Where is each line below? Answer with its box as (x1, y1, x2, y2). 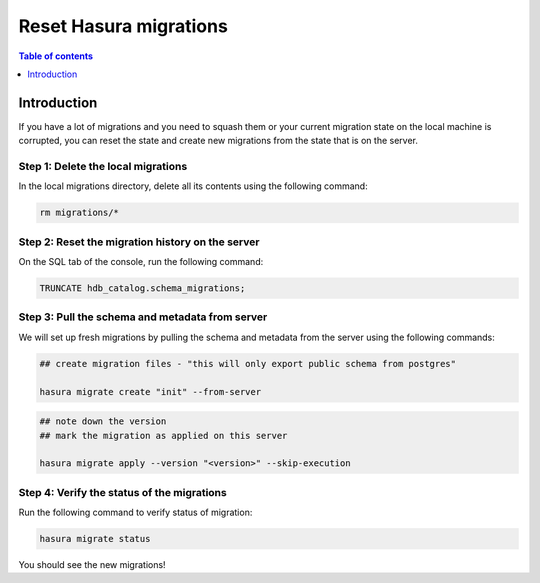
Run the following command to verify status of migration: (18, 506, 253, 519)
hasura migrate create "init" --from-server (39, 386, 262, 397)
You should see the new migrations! (18, 559, 166, 571)
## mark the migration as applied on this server (39, 430, 288, 441)
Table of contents (18, 50, 94, 62)
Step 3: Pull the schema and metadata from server (18, 310, 268, 324)
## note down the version (39, 416, 167, 427)
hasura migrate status (39, 533, 151, 545)
